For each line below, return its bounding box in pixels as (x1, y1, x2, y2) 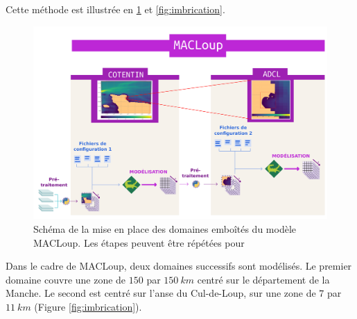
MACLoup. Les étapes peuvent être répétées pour (33, 235, 245, 250)
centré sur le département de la (197, 272, 330, 286)
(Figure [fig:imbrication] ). (34, 299, 142, 313)
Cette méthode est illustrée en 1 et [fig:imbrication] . (6, 2, 225, 16)
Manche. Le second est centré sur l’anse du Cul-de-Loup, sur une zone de (6, 286, 316, 300)
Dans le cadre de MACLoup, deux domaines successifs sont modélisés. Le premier (6, 259, 352, 273)
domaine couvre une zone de (6, 272, 126, 286)
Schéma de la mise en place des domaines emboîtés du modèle (33, 222, 297, 236)
